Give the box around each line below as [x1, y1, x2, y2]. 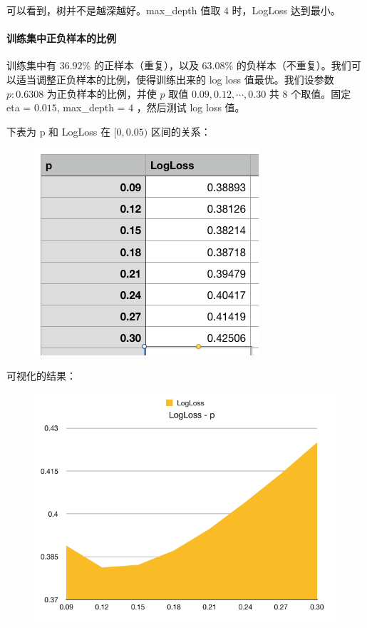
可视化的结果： [6, 368, 76, 383]
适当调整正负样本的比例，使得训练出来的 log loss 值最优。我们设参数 [16, 71, 334, 86]
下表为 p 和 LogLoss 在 [6, 123, 110, 138]
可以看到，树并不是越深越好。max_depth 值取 [6, 3, 221, 17]
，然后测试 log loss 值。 [136, 100, 245, 115]
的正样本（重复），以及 [93, 58, 199, 73]
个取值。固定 [291, 86, 351, 101]
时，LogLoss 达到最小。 [232, 3, 341, 17]
